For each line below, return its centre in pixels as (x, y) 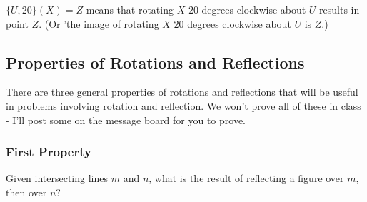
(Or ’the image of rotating (102, 23)
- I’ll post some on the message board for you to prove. (126, 120)
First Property (49, 152)
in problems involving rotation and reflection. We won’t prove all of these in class (183, 105)
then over (26, 192)
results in (340, 9)
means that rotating (130, 9)
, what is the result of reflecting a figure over (246, 178)
